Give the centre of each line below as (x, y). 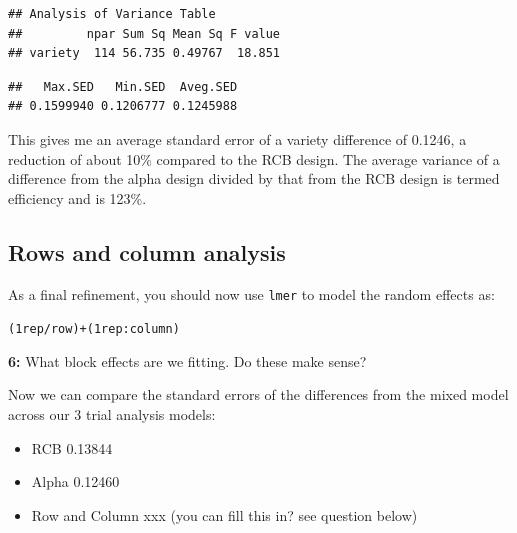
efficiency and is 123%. (77, 197)
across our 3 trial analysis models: (112, 414)
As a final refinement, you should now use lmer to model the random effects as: (251, 293)
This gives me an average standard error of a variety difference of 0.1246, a (237, 138)
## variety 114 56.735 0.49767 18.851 (144, 53)
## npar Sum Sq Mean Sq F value (144, 33)
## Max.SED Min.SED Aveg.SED (123, 86)
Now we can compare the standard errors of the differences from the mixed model (258, 394)
